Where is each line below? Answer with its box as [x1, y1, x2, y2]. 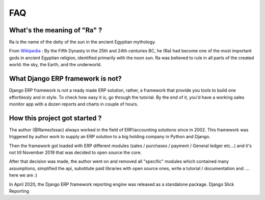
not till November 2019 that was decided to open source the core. [9, 150, 142, 155]
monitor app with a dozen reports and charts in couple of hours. [9, 101, 138, 107]
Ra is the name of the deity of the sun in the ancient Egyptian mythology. [9, 39, 157, 45]
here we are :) [9, 172, 38, 178]
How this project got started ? [9, 114, 102, 122]
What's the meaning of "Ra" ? [9, 26, 103, 34]
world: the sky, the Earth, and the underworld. [9, 62, 102, 68]
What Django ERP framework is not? [9, 75, 122, 83]
